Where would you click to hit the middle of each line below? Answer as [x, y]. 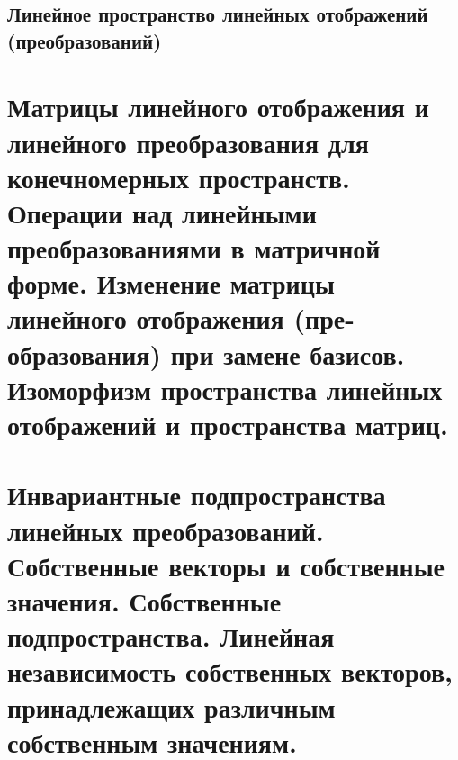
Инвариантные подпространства [197, 495]
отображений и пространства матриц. [228, 425]
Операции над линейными [162, 212]
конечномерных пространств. [179, 177]
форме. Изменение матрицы [171, 283]
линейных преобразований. [166, 530]
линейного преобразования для [188, 142]
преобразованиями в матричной [194, 248]
